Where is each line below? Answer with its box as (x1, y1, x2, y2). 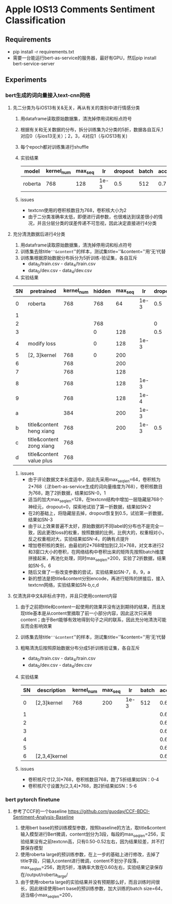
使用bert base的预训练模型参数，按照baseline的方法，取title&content (20, 825, 166, 831)
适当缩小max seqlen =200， (20, 892, 75, 899)
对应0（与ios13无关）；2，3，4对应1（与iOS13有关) (20, 133, 128, 139)
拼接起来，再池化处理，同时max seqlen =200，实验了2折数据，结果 (28, 555, 166, 563)
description (37, 687, 66, 694)
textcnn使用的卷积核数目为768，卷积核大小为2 (28, 207, 127, 213)
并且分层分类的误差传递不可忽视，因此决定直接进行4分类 (37, 220, 157, 226)
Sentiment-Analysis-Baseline (12, 814, 74, 820)
